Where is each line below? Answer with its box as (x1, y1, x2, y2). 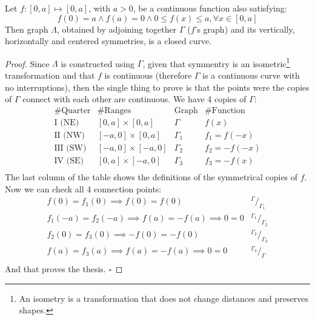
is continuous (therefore (104, 69, 192, 82)
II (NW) (54, 131, 85, 140)
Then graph (5, 22, 48, 35)
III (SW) (54, 143, 87, 152)
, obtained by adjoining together (57, 22, 177, 35)
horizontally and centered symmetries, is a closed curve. (5, 34, 212, 47)
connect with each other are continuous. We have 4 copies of (22, 93, 247, 105)
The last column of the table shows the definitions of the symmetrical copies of (5, 171, 298, 183)
